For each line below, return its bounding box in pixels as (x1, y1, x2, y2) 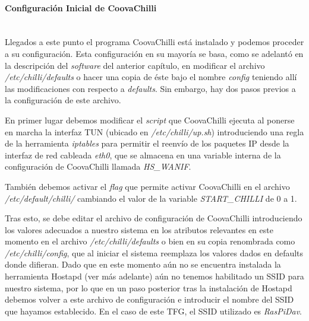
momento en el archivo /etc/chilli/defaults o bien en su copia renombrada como (5, 235, 295, 247)
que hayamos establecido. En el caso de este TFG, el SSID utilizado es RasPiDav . (5, 304, 302, 317)
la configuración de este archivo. (5, 94, 121, 106)
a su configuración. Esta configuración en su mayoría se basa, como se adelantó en (5, 47, 304, 59)
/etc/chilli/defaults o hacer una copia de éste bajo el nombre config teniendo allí (5, 71, 297, 83)
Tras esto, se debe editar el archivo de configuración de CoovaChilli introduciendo (5, 212, 302, 224)
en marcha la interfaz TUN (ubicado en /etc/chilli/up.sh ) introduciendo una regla (5, 125, 304, 138)
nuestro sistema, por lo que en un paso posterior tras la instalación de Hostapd (5, 281, 292, 294)
